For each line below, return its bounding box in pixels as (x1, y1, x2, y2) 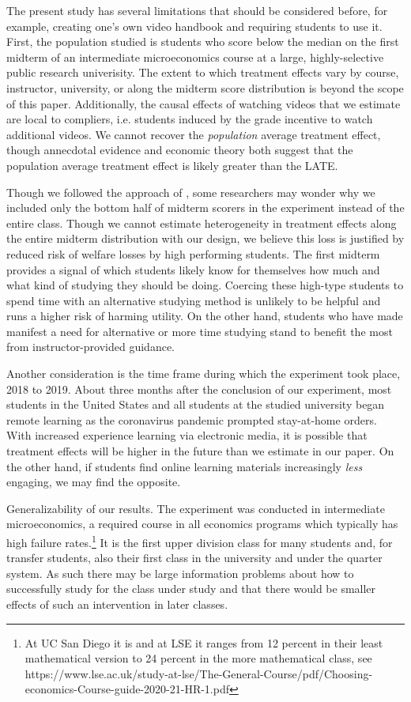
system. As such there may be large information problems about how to (6, 564, 354, 581)
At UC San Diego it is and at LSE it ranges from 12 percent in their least (25, 634, 383, 651)
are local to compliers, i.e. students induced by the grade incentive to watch (6, 111, 373, 127)
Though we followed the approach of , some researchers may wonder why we (6, 183, 375, 200)
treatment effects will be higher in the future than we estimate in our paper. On (6, 443, 394, 459)
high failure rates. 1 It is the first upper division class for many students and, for (6, 532, 393, 550)
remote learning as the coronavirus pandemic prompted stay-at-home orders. (6, 411, 377, 428)
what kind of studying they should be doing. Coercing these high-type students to (6, 277, 404, 293)
